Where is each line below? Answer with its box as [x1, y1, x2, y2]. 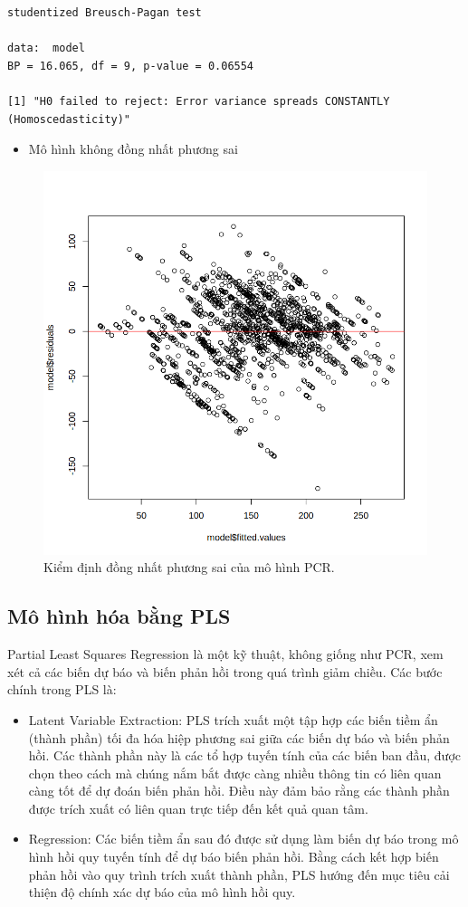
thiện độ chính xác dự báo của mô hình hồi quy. [28, 883, 296, 902]
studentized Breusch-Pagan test [7, 6, 202, 19]
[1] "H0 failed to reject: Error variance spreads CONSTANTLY [7, 94, 390, 108]
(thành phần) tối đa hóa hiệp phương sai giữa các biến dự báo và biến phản [28, 728, 450, 747]
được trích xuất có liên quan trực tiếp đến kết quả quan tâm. [28, 798, 368, 817]
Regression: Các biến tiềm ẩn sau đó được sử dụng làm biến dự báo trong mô [28, 829, 459, 848]
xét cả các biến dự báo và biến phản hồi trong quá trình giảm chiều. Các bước [7, 662, 443, 681]
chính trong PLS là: [7, 680, 117, 699]
